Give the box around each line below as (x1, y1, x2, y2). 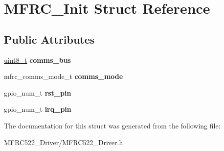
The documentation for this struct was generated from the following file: (4, 120, 221, 130)
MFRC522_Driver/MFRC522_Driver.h (4, 137, 123, 147)
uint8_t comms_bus (4, 54, 71, 65)
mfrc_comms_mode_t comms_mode (4, 71, 123, 81)
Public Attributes (4, 31, 95, 47)
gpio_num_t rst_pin (4, 87, 71, 98)
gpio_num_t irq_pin (4, 104, 71, 114)
